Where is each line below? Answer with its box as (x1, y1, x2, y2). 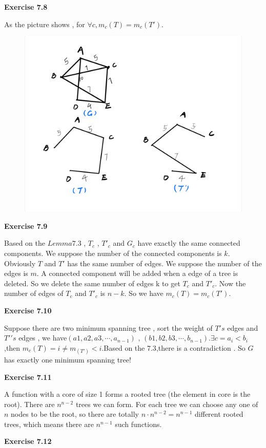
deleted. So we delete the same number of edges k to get (4, 278, 180, 288)
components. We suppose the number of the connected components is (4, 247, 222, 258)
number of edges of (4, 288, 64, 298)
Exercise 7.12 (4, 436, 52, 446)
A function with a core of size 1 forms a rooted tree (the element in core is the (4, 389, 251, 399)
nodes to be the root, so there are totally (11, 409, 139, 419)
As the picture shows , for (4, 18, 85, 29)
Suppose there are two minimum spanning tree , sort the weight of (4, 322, 213, 333)
